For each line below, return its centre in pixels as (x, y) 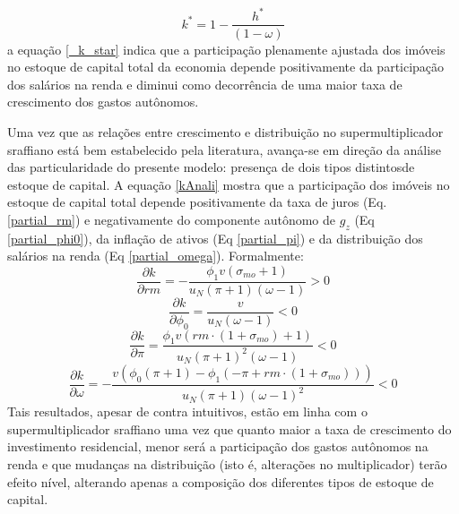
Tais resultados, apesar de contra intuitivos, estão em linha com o (187, 411)
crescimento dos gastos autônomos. (103, 102)
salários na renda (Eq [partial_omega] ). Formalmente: (156, 256)
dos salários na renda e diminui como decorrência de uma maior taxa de (205, 84)
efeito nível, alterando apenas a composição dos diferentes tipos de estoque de (221, 481)
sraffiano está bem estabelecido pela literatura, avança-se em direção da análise (224, 149)
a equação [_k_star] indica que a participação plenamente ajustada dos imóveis (226, 49)
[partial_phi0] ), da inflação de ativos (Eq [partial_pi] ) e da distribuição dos (215, 238)
